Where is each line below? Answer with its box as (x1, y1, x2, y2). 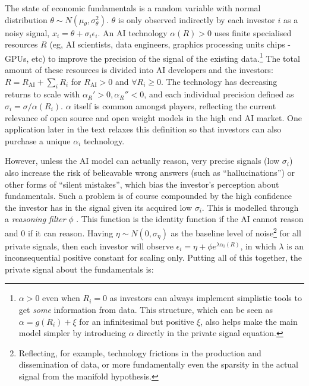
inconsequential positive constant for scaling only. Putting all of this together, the (5, 251, 302, 264)
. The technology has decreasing (160, 75, 278, 87)
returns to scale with (5, 88, 80, 100)
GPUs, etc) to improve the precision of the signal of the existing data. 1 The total (5, 50, 300, 64)
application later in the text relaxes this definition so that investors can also (5, 123, 282, 135)
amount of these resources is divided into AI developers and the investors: (5, 64, 273, 76)
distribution (5, 13, 48, 26)
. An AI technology (97, 26, 168, 39)
